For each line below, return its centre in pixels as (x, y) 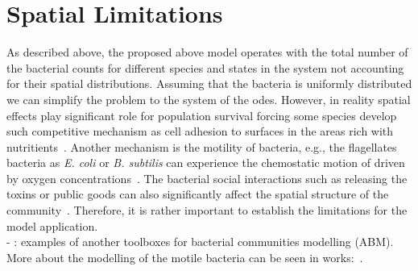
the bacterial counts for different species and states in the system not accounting (205, 67)
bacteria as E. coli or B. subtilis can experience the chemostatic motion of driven (206, 163)
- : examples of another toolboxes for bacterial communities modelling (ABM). (200, 242)
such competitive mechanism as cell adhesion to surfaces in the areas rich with (200, 131)
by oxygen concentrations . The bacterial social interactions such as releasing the (207, 178)
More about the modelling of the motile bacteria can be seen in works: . (185, 257)
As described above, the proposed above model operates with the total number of (207, 52)
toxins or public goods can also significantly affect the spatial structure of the (198, 194)
